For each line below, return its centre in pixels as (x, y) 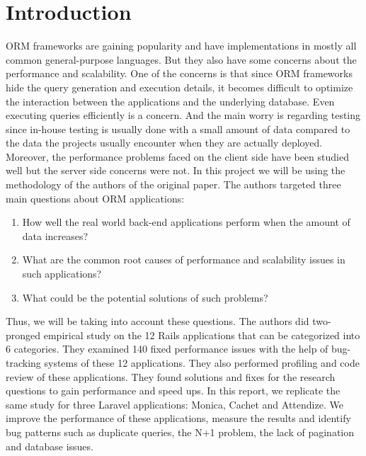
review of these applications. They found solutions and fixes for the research (171, 376)
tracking (23, 363)
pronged (23, 335)
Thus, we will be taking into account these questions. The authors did (158, 321)
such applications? (62, 274)
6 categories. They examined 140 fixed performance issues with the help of (167, 349)
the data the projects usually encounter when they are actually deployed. (164, 143)
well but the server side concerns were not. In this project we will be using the (176, 170)
